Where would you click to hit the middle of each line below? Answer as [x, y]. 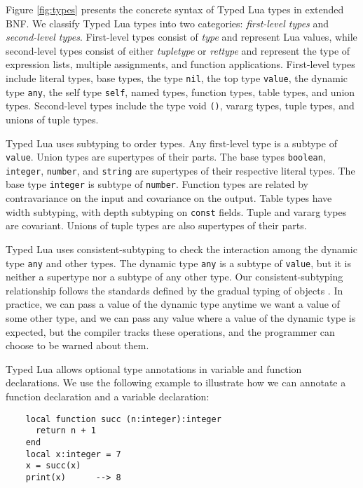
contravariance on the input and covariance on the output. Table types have [169, 198]
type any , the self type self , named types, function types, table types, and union [180, 91]
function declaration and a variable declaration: [108, 396]
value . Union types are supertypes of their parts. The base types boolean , [166, 157]
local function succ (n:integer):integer [123, 419]
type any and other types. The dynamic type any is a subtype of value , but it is [178, 263]
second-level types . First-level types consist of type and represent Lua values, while [181, 37]
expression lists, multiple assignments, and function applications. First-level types [180, 64]
